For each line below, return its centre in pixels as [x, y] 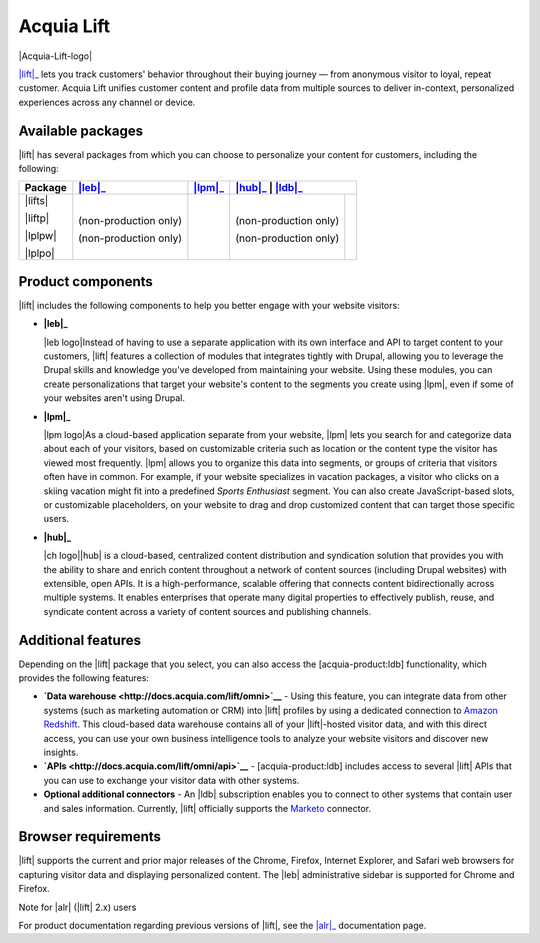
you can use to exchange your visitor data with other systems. [171, 780]
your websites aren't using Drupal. [114, 398]
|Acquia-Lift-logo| [55, 56]
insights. [61, 752]
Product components [86, 281]
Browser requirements [90, 836]
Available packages [81, 130]
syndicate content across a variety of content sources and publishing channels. [207, 611]
